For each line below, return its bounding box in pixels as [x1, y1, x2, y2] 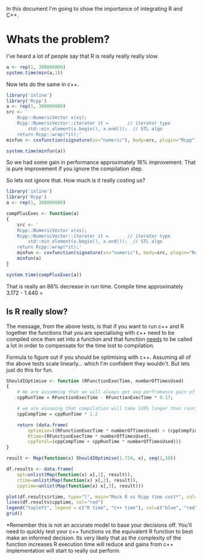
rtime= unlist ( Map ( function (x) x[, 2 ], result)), [17, 477, 138, 484]
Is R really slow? [6, 306, 68, 317]
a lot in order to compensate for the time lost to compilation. [6, 341, 155, 349]
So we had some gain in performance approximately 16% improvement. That [6, 159, 196, 166]
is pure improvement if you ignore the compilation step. [6, 165, 143, 172]
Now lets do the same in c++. [6, 81, 79, 88]
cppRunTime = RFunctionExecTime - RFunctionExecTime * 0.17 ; [17, 394, 173, 401]
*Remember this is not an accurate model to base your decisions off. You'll [6, 521, 192, 529]
